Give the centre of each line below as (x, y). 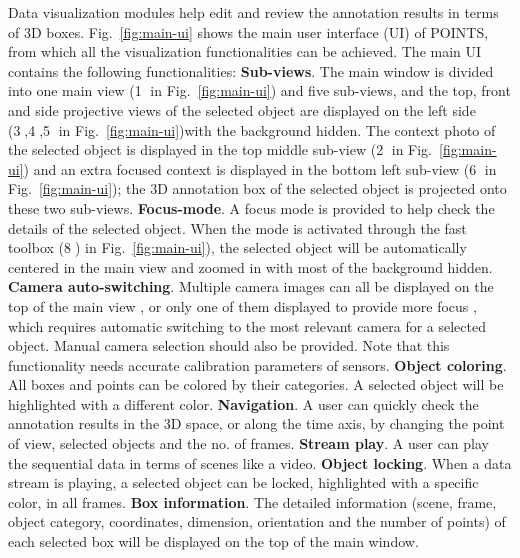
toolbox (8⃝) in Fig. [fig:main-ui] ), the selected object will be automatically (237, 247)
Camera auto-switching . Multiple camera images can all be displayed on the (251, 286)
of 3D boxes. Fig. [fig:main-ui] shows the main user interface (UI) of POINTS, (248, 31)
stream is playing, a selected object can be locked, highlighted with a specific (243, 482)
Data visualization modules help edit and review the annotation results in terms (253, 12)
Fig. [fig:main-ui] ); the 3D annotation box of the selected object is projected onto (257, 188)
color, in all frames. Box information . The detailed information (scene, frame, (252, 501)
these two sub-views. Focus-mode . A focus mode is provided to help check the (251, 207)
